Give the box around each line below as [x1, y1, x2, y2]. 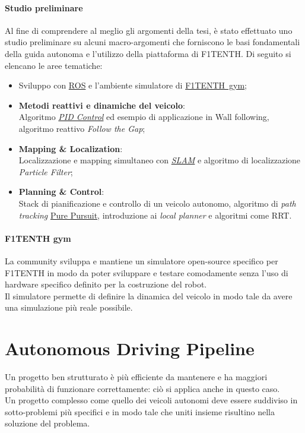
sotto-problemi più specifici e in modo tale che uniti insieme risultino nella [5, 405, 275, 418]
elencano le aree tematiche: [5, 59, 103, 71]
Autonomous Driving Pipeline [5, 336, 255, 361]
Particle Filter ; [18, 165, 73, 178]
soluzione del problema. [5, 417, 90, 429]
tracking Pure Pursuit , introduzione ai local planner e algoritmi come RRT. [18, 208, 292, 221]
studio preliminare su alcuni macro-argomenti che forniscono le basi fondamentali [5, 36, 300, 48]
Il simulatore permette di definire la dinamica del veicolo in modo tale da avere [5, 289, 293, 302]
